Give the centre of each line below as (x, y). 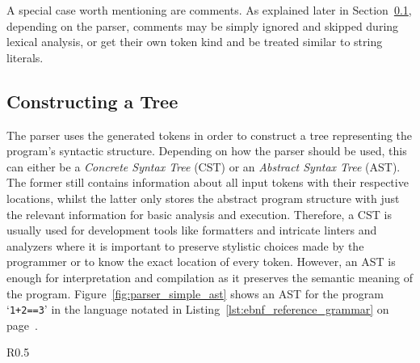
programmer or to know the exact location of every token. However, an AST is (201, 262)
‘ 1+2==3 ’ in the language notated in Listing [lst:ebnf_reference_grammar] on (198, 309)
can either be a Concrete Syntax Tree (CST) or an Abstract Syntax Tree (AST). (204, 166)
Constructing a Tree (92, 101)
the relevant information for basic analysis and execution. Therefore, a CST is (199, 214)
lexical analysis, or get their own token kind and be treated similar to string (195, 42)
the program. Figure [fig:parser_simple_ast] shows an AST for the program (195, 293)
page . (22, 325)
